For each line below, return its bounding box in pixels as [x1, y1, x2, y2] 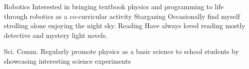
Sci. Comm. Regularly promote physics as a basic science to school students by [4, 46, 239, 56]
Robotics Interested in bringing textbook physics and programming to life [4, 1, 224, 11]
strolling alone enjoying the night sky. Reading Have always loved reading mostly [4, 20, 246, 31]
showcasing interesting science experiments [4, 55, 131, 66]
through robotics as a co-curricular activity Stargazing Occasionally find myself [4, 11, 240, 21]
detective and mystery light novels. [4, 30, 107, 40]
